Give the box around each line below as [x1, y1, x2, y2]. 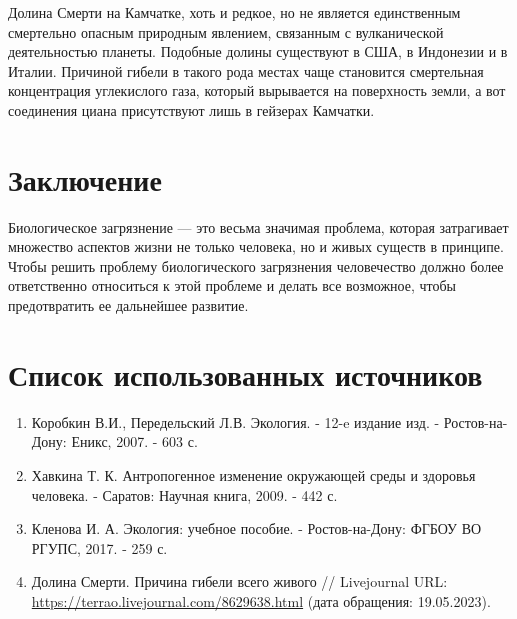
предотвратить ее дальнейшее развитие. [8, 295, 249, 316]
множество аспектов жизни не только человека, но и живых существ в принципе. [8, 236, 504, 257]
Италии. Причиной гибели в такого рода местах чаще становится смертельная [8, 60, 484, 81]
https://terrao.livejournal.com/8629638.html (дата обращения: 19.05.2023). [31, 590, 491, 611]
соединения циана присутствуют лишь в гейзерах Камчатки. [8, 99, 375, 120]
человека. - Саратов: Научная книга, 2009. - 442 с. [31, 484, 338, 505]
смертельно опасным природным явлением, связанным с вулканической [8, 21, 444, 42]
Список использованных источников [8, 353, 483, 394]
